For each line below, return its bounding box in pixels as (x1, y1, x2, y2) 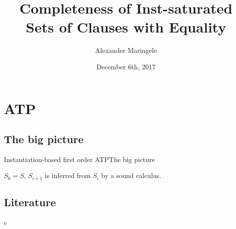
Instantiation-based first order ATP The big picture (4, 154, 155, 164)
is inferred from (45, 170, 91, 180)
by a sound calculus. (101, 170, 161, 180)
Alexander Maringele (95, 45, 157, 55)
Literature (4, 195, 56, 210)
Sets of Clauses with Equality (26, 17, 226, 37)
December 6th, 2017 (96, 61, 156, 71)
